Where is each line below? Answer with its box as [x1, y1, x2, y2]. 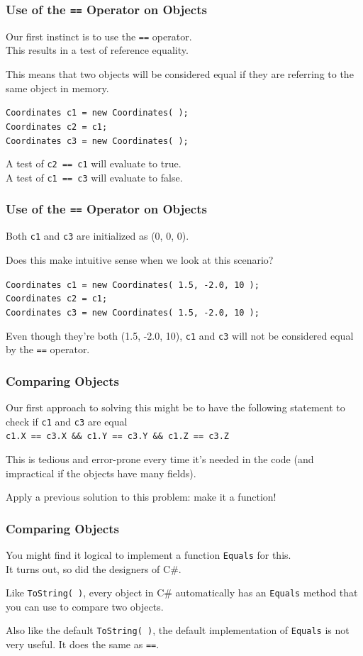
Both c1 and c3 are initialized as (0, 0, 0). [6, 228, 189, 243]
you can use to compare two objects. [6, 599, 164, 613]
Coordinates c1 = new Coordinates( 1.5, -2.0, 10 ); [6, 279, 259, 290]
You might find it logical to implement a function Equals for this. [6, 547, 291, 562]
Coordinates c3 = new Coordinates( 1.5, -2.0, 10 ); [6, 307, 259, 318]
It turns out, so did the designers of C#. [6, 561, 181, 576]
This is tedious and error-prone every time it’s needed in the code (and [6, 451, 314, 466]
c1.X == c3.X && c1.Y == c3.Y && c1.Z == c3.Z [6, 431, 229, 442]
